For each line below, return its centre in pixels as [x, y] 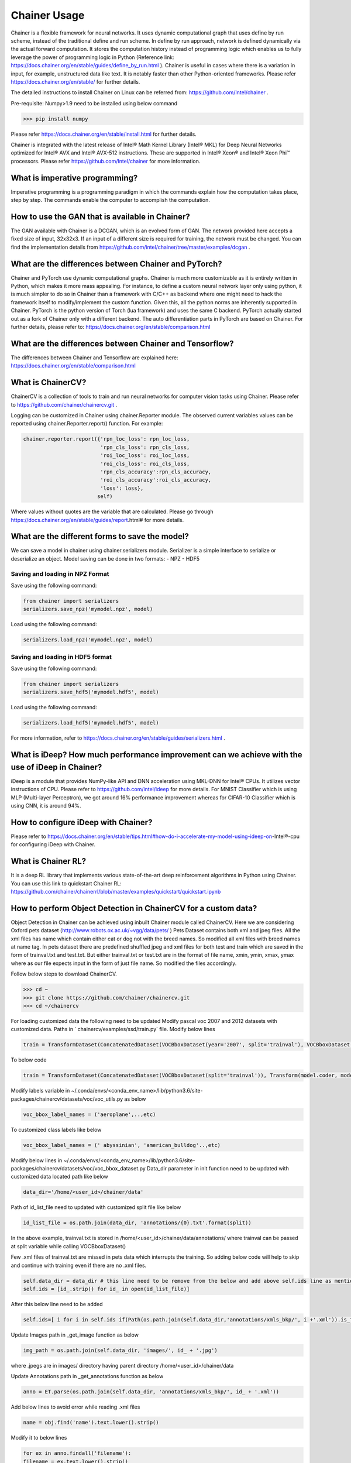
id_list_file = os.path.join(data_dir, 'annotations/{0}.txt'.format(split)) [137, 1223]
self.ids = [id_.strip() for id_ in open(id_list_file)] [106, 1289]
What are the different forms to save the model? [100, 536]
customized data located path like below [59, 1177]
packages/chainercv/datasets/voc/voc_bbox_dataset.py [78, 1169]
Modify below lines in [37, 1160]
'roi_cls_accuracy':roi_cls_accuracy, [156, 480]
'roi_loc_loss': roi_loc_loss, [145, 456]
